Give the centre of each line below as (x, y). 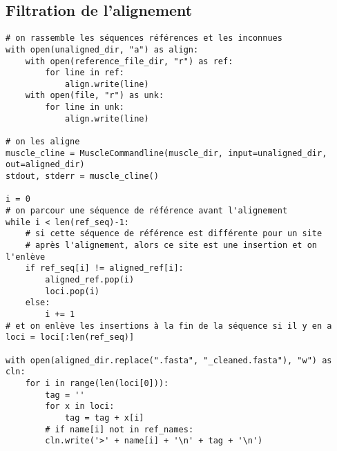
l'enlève (26, 257)
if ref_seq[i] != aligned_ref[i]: (104, 268)
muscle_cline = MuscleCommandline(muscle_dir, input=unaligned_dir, (166, 153)
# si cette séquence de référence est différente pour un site (174, 234)
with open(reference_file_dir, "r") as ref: (129, 61)
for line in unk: (85, 107)
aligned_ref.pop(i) (90, 279)
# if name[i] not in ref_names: (119, 429)
